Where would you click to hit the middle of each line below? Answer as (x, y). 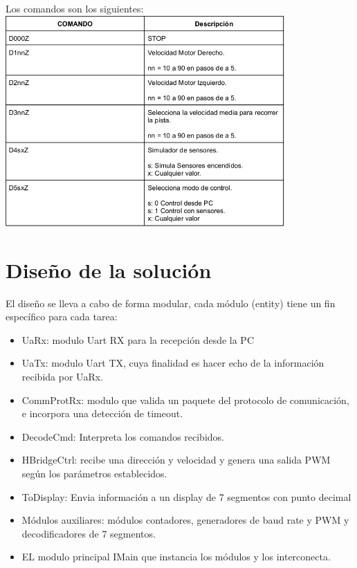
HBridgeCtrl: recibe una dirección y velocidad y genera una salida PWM (176, 460)
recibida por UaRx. (63, 377)
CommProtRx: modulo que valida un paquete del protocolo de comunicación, (185, 400)
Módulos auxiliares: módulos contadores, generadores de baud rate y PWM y (185, 520)
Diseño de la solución (109, 269)
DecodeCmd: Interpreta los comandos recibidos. (123, 436)
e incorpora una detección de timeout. (102, 413)
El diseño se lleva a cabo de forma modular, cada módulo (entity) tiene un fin (171, 303)
